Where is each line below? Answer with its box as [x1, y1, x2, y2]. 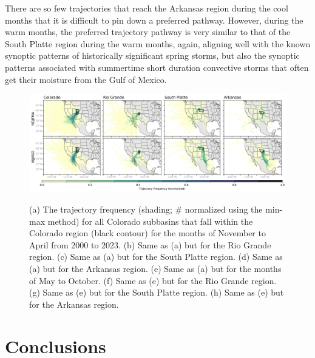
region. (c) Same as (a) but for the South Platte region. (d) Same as [29, 250, 283, 263]
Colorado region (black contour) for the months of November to [29, 227, 266, 239]
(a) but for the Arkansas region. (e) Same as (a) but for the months [29, 262, 282, 275]
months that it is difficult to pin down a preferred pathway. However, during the [5, 13, 303, 26]
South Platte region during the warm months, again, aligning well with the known [5, 37, 311, 50]
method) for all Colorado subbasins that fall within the [47, 214, 253, 227]
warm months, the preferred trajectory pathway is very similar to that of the [5, 25, 291, 38]
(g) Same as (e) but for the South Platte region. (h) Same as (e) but [29, 286, 284, 299]
